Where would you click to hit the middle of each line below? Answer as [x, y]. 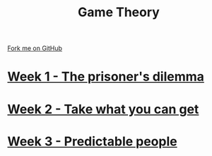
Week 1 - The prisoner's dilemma [106, 77]
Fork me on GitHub [35, 48]
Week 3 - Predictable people [93, 141]
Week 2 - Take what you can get [103, 109]
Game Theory [119, 12]
